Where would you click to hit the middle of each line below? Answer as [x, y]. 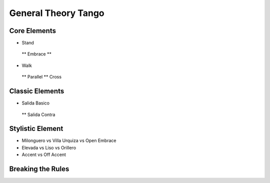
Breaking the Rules [39, 169]
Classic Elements [37, 91]
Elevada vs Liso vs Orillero [49, 147]
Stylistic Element [36, 129]
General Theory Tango [57, 13]
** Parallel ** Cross [42, 77]
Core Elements [32, 31]
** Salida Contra [38, 114]
